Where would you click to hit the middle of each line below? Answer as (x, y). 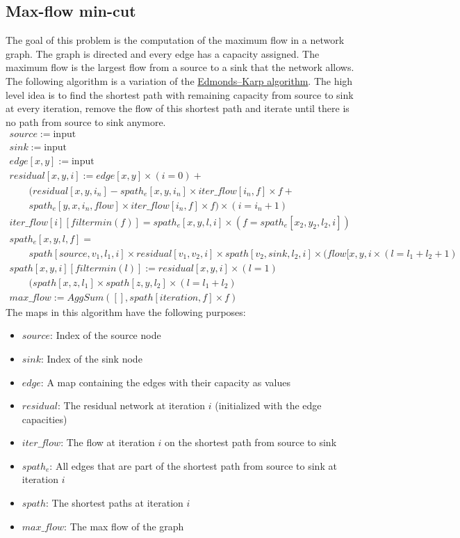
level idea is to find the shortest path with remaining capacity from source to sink (180, 94)
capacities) (44, 419)
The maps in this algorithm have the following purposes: (126, 311)
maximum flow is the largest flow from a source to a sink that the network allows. (180, 67)
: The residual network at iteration (131, 405)
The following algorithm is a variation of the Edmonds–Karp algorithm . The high (179, 80)
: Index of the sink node (91, 358)
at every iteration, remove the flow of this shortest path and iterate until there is (178, 108)
